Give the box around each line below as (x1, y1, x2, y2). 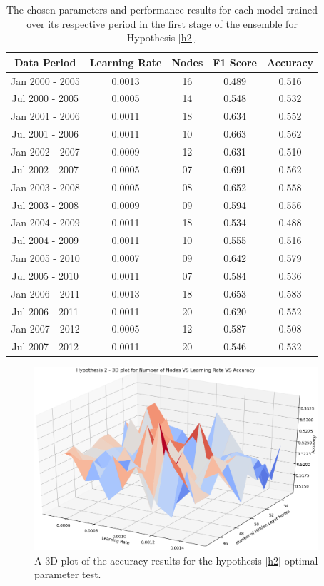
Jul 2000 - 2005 (11, 91, 79, 106)
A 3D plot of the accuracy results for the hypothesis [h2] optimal (34, 552, 318, 567)
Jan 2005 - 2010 (11, 251, 80, 266)
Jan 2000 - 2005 (11, 73, 80, 88)
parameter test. (34, 567, 101, 582)
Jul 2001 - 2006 (11, 126, 79, 141)
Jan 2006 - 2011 (11, 286, 80, 300)
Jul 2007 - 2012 (11, 339, 79, 354)
